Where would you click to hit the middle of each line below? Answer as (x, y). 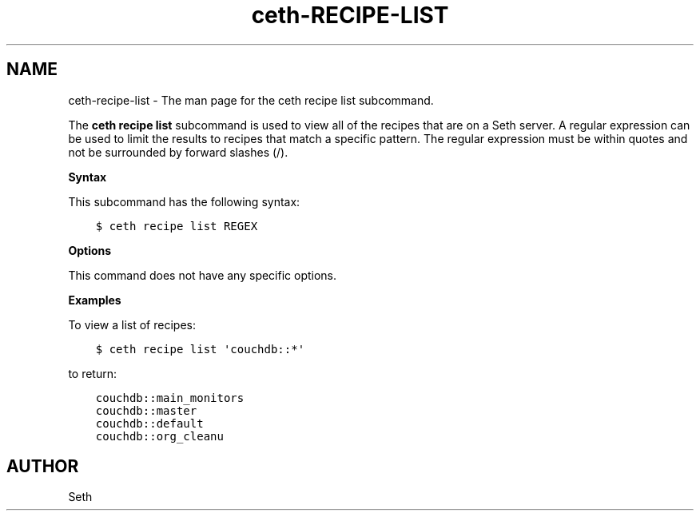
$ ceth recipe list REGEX (177, 226)
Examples (95, 300)
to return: (93, 373)
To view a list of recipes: (132, 324)
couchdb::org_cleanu (159, 436)
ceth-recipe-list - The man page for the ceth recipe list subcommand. (251, 100)
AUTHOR (43, 467)
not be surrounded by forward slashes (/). (178, 152)
